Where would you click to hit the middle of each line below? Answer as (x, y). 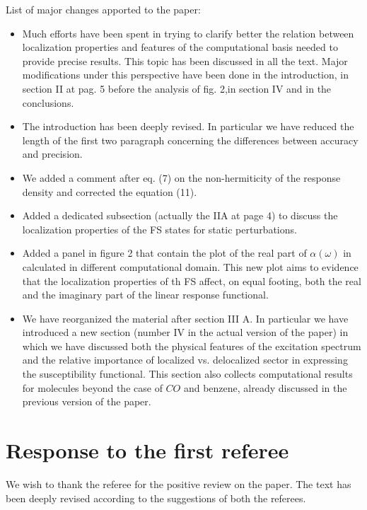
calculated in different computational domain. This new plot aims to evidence (190, 266)
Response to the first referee (147, 450)
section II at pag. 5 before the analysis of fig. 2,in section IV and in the (177, 88)
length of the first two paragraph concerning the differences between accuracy (190, 140)
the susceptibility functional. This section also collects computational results (187, 374)
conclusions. (48, 102)
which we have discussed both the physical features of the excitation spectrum (192, 346)
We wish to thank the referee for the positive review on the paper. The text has (179, 483)
